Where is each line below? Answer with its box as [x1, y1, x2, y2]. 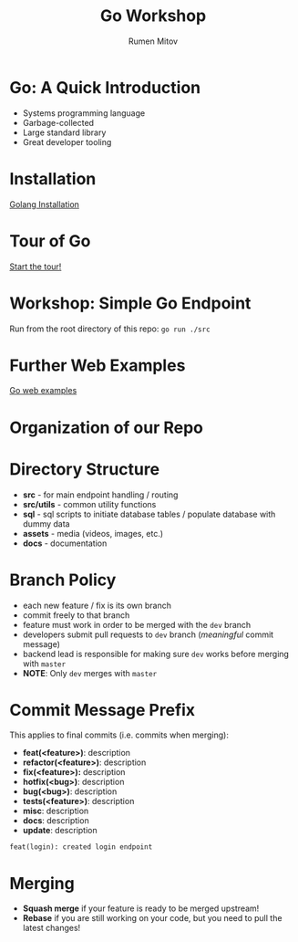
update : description [22, 825, 98, 836]
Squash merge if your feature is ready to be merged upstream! [22, 903, 260, 914]
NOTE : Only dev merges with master [22, 667, 158, 678]
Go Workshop [99, 5, 207, 26]
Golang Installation [9, 198, 80, 210]
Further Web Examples [9, 355, 186, 375]
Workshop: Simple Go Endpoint [9, 293, 252, 313]
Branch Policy [9, 570, 117, 590]
